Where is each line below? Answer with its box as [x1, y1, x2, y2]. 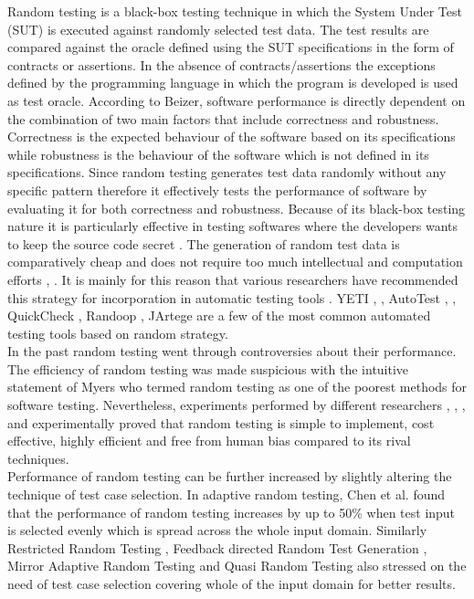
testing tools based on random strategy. [7, 323, 228, 342]
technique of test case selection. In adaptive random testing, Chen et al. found [7, 485, 446, 504]
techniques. [7, 448, 69, 468]
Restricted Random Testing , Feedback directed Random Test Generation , [7, 538, 427, 557]
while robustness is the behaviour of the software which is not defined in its [7, 144, 429, 163]
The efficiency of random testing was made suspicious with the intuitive [7, 359, 409, 378]
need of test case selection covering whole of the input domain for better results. [7, 574, 456, 593]
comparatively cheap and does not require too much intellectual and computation [7, 252, 463, 271]
